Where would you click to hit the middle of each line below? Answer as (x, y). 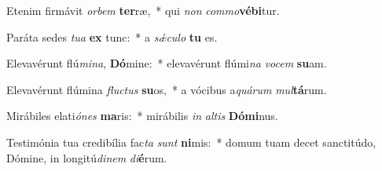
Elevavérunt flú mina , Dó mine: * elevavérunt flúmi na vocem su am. (167, 63)
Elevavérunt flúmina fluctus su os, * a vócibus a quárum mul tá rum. (167, 89)
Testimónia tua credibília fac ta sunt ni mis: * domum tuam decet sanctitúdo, (191, 142)
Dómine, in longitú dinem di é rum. (87, 157)
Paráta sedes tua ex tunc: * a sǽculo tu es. (112, 36)
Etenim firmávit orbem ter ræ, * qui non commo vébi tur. (143, 10)
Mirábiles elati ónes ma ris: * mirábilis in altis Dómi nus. (142, 116)
